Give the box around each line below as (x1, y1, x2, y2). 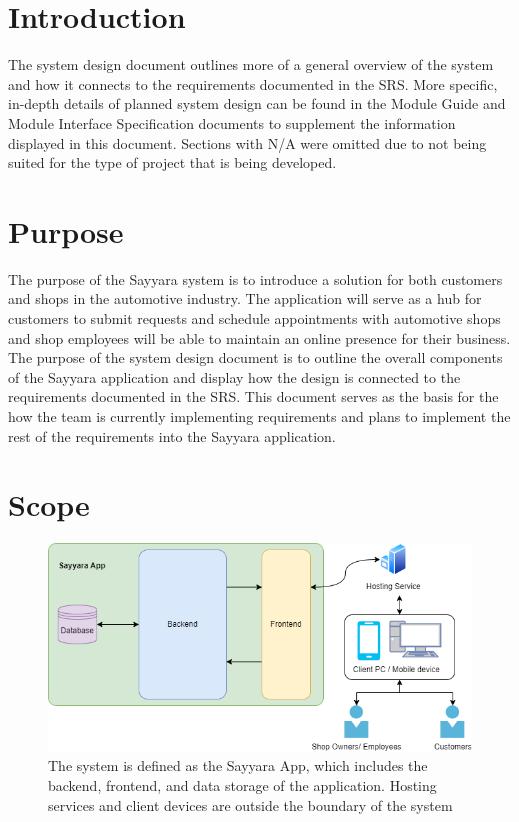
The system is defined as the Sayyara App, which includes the (48, 755, 428, 776)
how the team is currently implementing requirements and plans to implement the (8, 405, 511, 426)
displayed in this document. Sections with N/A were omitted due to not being (8, 132, 487, 153)
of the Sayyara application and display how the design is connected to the (8, 366, 461, 387)
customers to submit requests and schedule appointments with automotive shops (8, 308, 501, 328)
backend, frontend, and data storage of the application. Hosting (48, 774, 437, 795)
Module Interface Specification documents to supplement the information (8, 112, 456, 133)
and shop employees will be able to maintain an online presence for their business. (8, 327, 511, 348)
